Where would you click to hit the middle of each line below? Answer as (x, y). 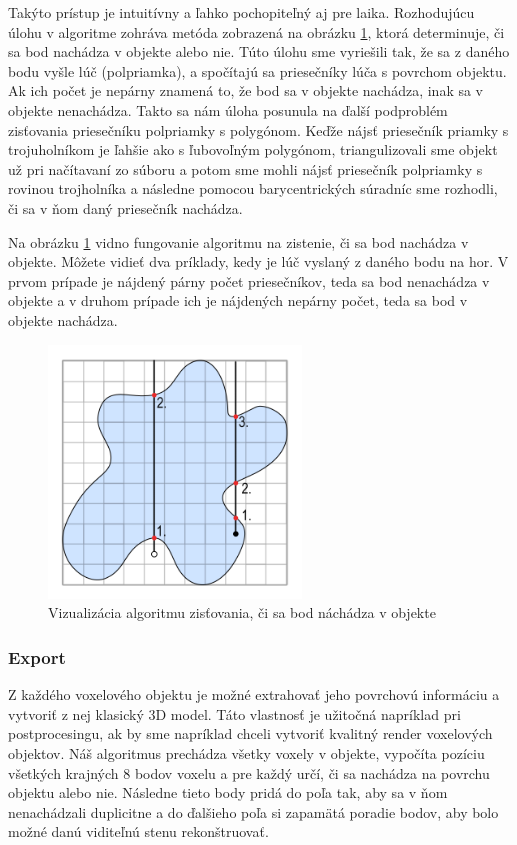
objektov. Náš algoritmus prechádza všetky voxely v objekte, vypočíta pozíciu (246, 753)
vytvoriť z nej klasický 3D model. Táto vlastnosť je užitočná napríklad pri (234, 713)
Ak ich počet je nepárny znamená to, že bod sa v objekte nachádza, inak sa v (246, 90)
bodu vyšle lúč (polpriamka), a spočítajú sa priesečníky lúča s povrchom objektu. (257, 70)
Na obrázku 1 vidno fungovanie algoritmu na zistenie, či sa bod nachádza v (238, 241)
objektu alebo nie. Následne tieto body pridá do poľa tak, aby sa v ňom (228, 792)
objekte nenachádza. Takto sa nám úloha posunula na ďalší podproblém (228, 109)
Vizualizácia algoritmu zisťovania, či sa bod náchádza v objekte (242, 612)
